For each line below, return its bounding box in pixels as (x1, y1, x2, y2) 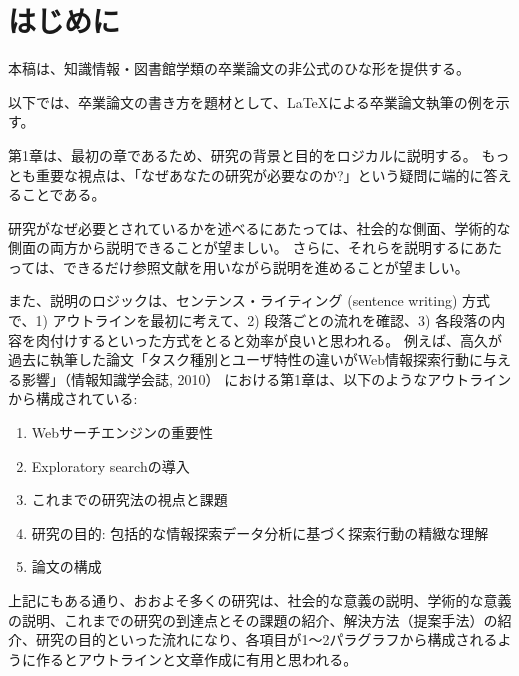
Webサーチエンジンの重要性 (31, 422, 214, 443)
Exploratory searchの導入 (31, 455, 190, 476)
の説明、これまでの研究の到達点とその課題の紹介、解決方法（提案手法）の (8, 609, 498, 630)
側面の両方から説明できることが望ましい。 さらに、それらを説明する (8, 237, 460, 258)
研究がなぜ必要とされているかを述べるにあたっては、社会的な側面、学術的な (8, 217, 511, 238)
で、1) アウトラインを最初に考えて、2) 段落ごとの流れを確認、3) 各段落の (8, 310, 492, 331)
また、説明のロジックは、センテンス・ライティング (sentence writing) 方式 (8, 290, 491, 311)
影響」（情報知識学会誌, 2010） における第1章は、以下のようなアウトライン (21, 368, 512, 389)
